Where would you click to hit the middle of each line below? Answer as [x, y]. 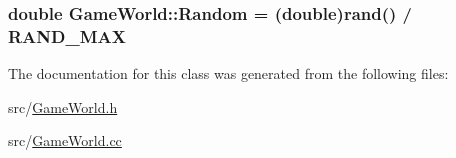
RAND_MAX [67, 35]
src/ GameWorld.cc [65, 140]
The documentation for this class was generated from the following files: [228, 73]
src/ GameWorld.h [63, 106]
